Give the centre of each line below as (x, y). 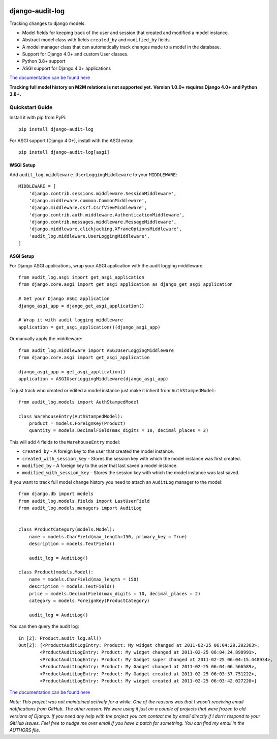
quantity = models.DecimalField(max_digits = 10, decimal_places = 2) (119, 431)
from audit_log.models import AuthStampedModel (79, 402)
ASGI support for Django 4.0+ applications (67, 68)
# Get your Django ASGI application (64, 299)
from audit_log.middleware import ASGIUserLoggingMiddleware (96, 350)
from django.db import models (56, 494)
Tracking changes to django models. (48, 23)
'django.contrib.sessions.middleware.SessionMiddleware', (103, 193)
